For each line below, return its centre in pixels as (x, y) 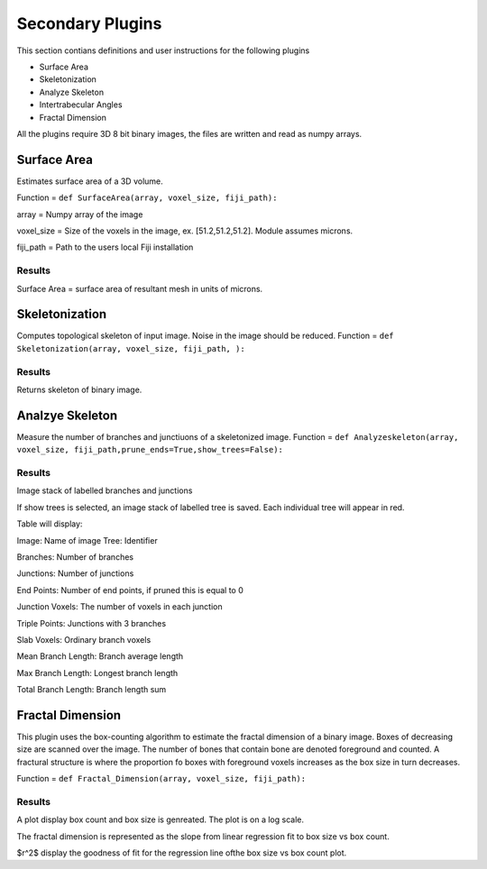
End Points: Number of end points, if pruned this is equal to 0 (130, 590)
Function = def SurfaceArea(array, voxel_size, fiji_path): (147, 197)
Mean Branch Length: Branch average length (100, 656)
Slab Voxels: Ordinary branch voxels (84, 639)
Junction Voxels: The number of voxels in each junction (119, 607)
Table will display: (50, 524)
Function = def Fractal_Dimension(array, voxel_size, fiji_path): (161, 779)
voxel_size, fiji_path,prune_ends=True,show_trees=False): (150, 450)
